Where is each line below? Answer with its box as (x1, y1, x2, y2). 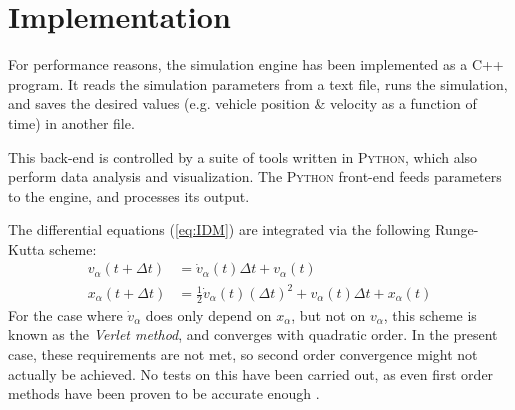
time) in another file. (8, 112, 135, 133)
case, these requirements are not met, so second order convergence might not (8, 344, 478, 365)
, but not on (291, 304, 366, 325)
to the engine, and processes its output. (8, 185, 250, 206)
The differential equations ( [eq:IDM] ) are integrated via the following (8, 219, 431, 240)
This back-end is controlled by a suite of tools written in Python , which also (8, 146, 478, 167)
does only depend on (145, 304, 272, 325)
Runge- (435, 219, 479, 240)
